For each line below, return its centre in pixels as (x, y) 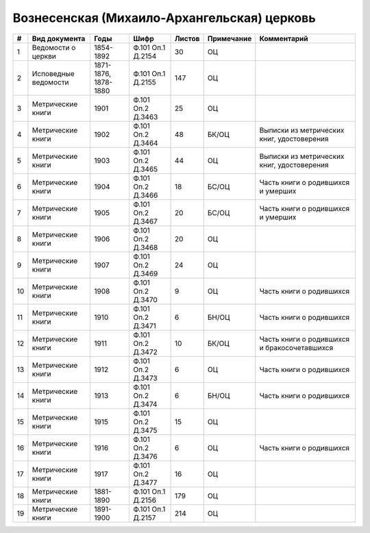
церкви (44, 56)
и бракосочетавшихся (296, 347)
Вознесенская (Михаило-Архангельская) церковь (164, 18)
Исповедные (53, 73)
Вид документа (59, 38)
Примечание (230, 38)
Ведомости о (54, 47)
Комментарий (284, 38)
